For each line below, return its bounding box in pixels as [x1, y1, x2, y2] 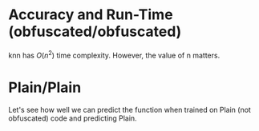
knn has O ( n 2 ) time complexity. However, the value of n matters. [8, 49, 221, 60]
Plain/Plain [8, 78, 82, 97]
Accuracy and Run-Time [8, 6, 174, 24]
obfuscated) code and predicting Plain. [8, 113, 138, 123]
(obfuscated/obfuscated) [8, 22, 182, 41]
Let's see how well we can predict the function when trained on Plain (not [8, 105, 251, 114]
